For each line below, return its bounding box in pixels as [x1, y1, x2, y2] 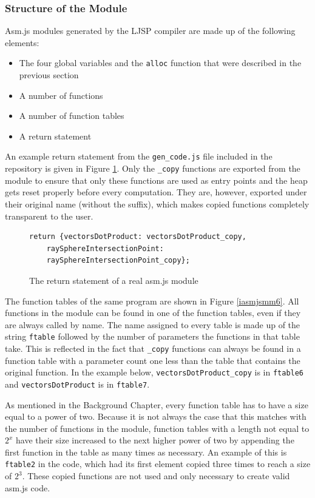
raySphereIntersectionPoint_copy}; [46, 256, 190, 265]
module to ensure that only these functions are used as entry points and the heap [5, 173, 308, 186]
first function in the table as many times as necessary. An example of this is [5, 445, 287, 458]
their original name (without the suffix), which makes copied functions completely [5, 197, 310, 210]
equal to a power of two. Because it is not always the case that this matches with [5, 410, 307, 423]
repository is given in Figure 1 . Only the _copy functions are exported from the [5, 162, 300, 175]
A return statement [19, 129, 92, 142]
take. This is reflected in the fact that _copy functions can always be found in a [5, 342, 301, 354]
